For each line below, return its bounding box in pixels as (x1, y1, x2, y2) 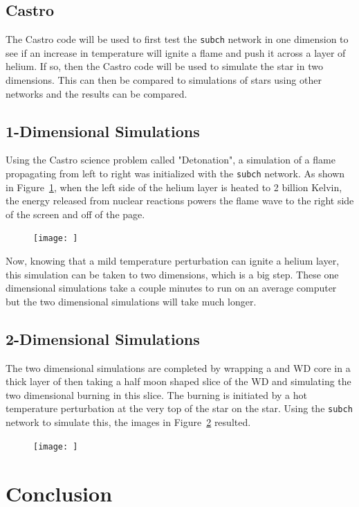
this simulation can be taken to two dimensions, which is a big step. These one (6, 267, 339, 281)
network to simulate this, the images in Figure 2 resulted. (6, 415, 251, 429)
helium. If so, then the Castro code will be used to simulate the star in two (6, 59, 323, 73)
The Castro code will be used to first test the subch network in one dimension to (6, 32, 349, 46)
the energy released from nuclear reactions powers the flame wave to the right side (6, 193, 354, 208)
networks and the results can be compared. (6, 86, 187, 100)
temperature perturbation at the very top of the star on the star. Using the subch (6, 401, 353, 416)
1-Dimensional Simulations (6, 120, 200, 141)
